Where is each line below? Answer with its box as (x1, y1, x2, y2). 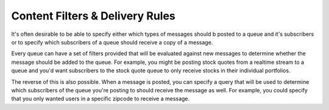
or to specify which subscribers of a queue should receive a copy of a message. (11, 38, 213, 46)
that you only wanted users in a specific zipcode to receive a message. (11, 95, 190, 103)
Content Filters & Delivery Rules (11, 9, 176, 22)
